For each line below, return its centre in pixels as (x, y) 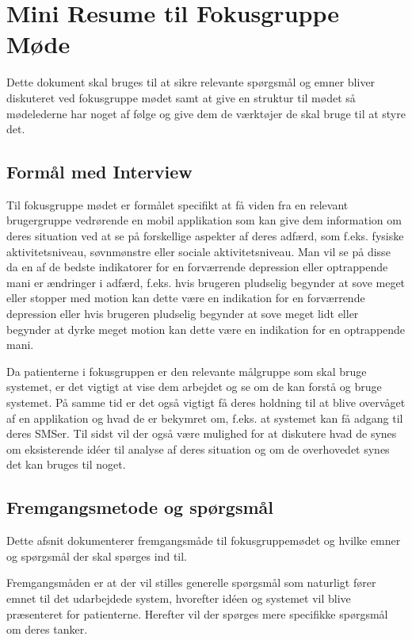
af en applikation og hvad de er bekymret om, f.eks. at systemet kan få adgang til (205, 418)
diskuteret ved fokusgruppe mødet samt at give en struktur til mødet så (181, 97)
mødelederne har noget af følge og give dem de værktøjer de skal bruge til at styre (206, 113)
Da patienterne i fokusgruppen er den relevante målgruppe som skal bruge (187, 371)
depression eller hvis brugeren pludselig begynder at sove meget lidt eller (183, 314)
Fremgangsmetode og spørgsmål (140, 507)
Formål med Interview (99, 172)
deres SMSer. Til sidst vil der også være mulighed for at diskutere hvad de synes (202, 433)
